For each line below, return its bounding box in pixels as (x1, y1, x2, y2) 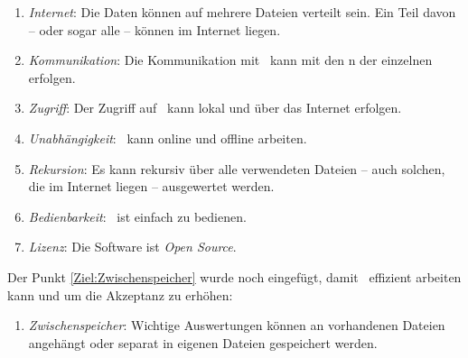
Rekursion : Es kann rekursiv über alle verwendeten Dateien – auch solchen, (28, 159, 445, 178)
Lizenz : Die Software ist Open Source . (28, 237, 237, 256)
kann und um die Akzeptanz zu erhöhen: (7, 285, 233, 304)
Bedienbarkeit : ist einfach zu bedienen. (28, 207, 247, 225)
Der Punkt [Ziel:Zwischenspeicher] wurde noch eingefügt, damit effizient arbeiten (7, 267, 462, 286)
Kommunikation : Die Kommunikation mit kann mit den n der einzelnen (28, 50, 433, 69)
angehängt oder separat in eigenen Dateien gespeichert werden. (28, 333, 378, 352)
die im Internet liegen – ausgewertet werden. (28, 177, 275, 196)
